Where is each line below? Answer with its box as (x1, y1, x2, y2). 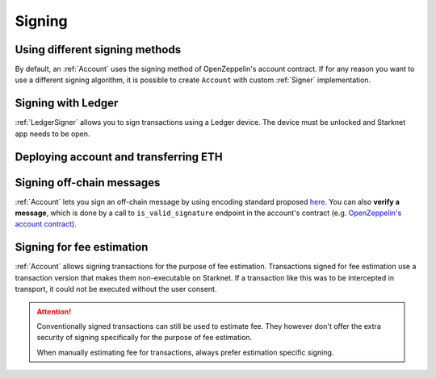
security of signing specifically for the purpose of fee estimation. (36, 333, 253, 343)
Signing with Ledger (15, 97, 119, 110)
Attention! (36, 306, 72, 316)
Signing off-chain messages (15, 176, 161, 189)
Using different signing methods (15, 43, 182, 56)
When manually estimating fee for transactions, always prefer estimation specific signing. (36, 347, 334, 357)
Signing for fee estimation (15, 240, 149, 254)
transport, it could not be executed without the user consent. (15, 285, 217, 294)
